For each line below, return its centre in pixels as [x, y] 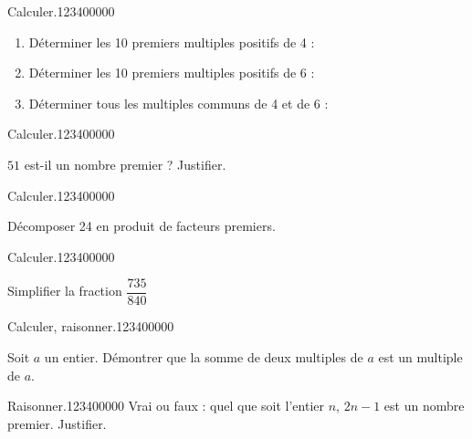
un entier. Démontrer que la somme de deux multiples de [204, 357]
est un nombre [424, 406]
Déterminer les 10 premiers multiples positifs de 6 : [172, 73]
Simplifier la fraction [65, 291]
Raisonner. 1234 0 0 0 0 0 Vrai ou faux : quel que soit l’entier [166, 406]
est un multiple [420, 357]
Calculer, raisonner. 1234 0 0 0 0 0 [91, 326]
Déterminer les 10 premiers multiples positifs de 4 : [172, 42]
